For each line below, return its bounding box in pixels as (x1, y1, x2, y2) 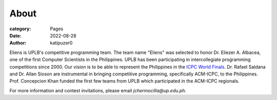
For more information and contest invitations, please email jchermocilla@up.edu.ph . (9, 87, 187, 93)
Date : (9, 32, 22, 38)
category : (9, 26, 31, 32)
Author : (9, 40, 27, 46)
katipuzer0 (50, 40, 73, 46)
